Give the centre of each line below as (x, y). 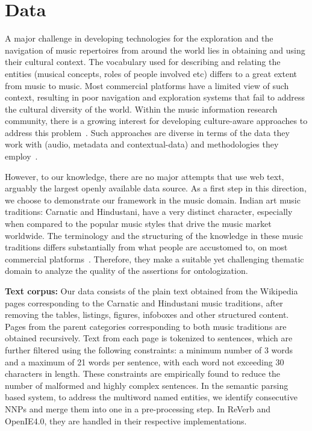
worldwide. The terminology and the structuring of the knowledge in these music (154, 235)
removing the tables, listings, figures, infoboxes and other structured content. (147, 315)
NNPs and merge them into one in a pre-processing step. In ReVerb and (138, 408)
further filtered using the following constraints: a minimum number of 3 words (149, 349)
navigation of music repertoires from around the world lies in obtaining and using (155, 50)
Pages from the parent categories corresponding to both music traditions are (146, 326)
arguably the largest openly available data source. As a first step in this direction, (156, 188)
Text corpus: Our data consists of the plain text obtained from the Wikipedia (151, 291)
